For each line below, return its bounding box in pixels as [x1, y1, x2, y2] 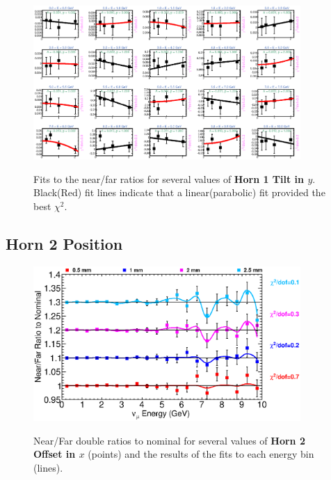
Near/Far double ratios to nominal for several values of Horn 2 [33, 433, 305, 447]
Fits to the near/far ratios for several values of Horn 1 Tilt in [33, 171, 305, 186]
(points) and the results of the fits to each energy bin [88, 447, 314, 461]
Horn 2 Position [6, 232, 123, 254]
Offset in [33, 447, 76, 461]
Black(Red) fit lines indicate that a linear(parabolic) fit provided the [33, 185, 325, 200]
